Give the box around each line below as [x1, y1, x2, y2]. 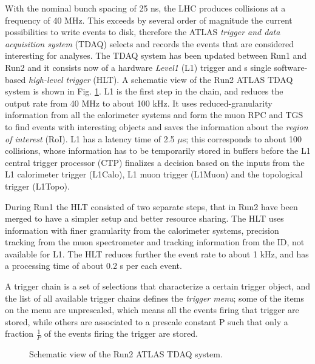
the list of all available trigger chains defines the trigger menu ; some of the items [5, 291, 304, 304]
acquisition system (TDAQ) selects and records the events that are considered [5, 37, 294, 50]
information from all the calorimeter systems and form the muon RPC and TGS [5, 108, 303, 121]
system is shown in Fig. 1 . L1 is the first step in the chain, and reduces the [5, 85, 283, 98]
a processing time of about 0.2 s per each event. [5, 259, 182, 272]
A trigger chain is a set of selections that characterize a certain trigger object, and [5, 280, 310, 293]
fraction [5, 327, 34, 340]
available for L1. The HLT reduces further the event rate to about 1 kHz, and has [5, 247, 309, 260]
